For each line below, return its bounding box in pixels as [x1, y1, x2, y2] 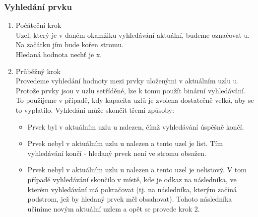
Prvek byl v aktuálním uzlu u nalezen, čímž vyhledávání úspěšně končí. [27, 121, 244, 132]
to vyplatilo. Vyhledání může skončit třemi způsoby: [15, 104, 174, 115]
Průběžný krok [15, 66, 61, 76]
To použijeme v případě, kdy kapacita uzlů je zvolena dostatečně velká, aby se [15, 95, 254, 105]
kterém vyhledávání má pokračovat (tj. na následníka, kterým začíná [27, 184, 237, 194]
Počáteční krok [15, 20, 62, 30]
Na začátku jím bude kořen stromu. [15, 39, 124, 50]
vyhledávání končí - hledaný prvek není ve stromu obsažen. [27, 147, 206, 158]
